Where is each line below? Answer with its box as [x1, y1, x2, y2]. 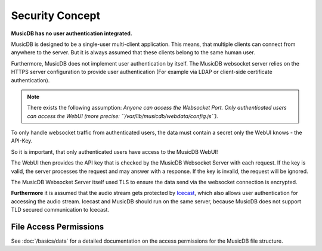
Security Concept [11, 9, 101, 22]
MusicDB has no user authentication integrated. [11, 30, 132, 37]
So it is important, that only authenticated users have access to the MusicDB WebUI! [11, 148, 218, 155]
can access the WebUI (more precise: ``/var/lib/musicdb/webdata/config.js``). [27, 112, 219, 119]
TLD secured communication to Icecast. [11, 206, 110, 213]
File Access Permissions [11, 222, 104, 232]
